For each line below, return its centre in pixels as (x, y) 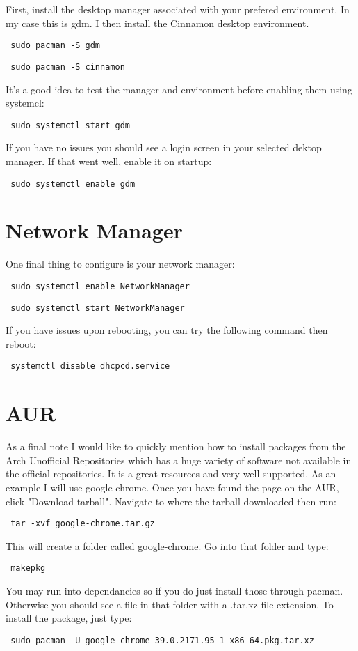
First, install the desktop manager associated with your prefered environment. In (178, 9)
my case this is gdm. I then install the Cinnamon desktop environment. (157, 23)
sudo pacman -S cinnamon (68, 67)
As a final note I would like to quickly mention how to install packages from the (176, 446)
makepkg (28, 568)
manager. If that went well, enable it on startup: (109, 161)
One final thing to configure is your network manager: (120, 264)
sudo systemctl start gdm (70, 125)
